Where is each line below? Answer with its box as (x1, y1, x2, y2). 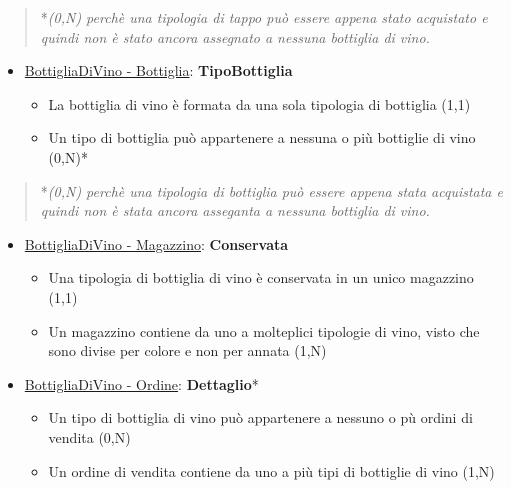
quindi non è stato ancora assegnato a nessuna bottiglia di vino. (40, 26, 430, 47)
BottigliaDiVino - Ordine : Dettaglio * (24, 373, 259, 394)
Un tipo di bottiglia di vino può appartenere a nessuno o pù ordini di (48, 407, 473, 428)
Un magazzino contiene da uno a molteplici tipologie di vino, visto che (48, 320, 480, 341)
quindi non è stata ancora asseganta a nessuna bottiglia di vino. (40, 200, 430, 221)
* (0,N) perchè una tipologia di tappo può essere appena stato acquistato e (40, 7, 488, 27)
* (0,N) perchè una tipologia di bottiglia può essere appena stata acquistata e (40, 180, 503, 201)
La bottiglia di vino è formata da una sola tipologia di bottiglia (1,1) (48, 93, 471, 114)
